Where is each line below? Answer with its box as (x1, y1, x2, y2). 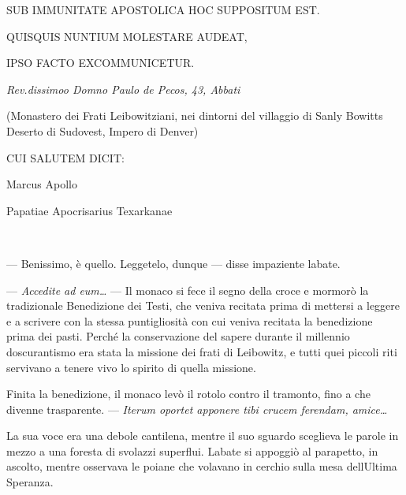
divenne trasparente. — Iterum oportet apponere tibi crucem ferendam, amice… (6, 400, 388, 417)
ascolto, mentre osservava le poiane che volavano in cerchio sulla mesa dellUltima (6, 458, 397, 475)
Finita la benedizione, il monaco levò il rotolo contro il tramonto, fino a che (6, 385, 371, 402)
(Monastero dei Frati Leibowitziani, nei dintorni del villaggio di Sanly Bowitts (6, 107, 383, 124)
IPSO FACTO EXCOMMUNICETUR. (6, 54, 195, 71)
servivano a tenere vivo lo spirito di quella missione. (6, 359, 256, 375)
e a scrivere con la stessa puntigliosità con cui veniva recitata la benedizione (6, 312, 373, 329)
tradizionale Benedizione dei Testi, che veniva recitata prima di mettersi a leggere (6, 297, 400, 314)
